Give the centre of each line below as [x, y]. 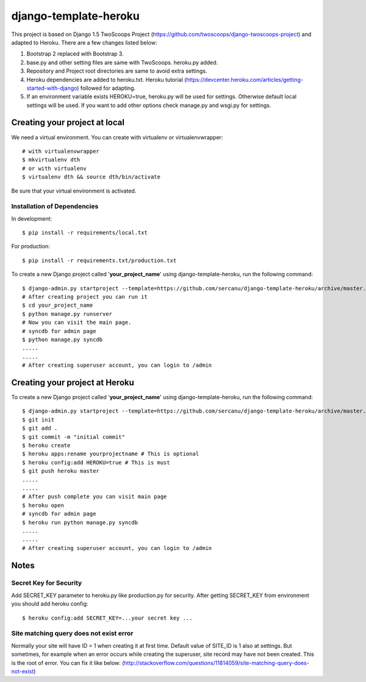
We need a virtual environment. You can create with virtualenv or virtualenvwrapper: [117, 137]
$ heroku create [46, 445]
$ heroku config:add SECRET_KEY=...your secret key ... [107, 618]
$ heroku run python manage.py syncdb [80, 522]
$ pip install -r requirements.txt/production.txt [99, 260]
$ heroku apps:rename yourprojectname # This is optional [111, 454]
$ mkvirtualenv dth [51, 160]
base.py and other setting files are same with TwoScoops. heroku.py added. [122, 62]
